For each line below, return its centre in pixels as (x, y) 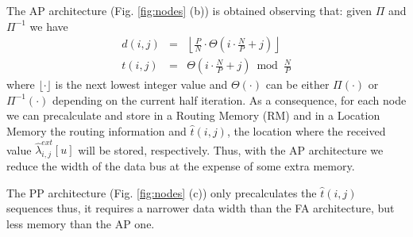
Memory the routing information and (96, 131)
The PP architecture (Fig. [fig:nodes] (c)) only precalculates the (162, 192)
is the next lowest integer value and (141, 84)
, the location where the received (306, 131)
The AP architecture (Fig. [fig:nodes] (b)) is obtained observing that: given (189, 10)
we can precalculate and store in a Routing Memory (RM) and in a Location (193, 115)
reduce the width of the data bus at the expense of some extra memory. (181, 166)
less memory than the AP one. (81, 223)
